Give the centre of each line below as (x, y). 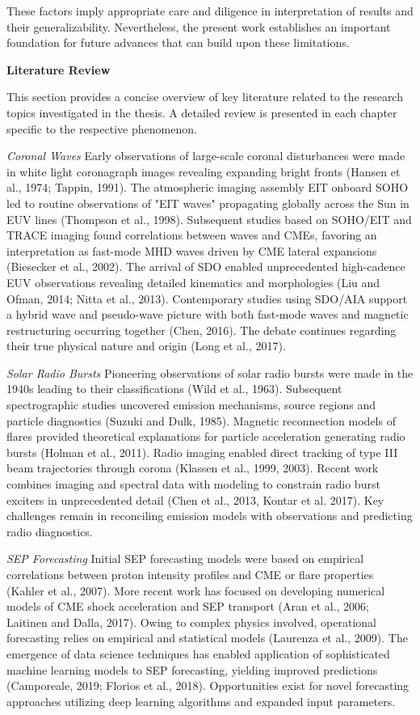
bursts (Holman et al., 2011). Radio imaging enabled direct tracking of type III (202, 452)
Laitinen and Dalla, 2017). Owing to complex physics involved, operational (191, 622)
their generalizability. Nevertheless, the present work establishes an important (199, 26)
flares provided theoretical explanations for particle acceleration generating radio (206, 436)
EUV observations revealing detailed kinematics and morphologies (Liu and (193, 282)
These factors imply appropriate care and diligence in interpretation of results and (210, 11)
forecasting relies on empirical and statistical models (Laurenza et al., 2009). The (207, 638)
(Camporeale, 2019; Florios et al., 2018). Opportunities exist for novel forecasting (208, 685)
